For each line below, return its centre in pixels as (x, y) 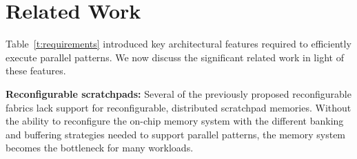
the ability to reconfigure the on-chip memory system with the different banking (175, 121)
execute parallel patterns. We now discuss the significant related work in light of (175, 57)
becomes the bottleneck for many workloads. (100, 148)
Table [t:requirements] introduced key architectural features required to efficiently (178, 44)
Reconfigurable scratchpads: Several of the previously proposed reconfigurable (178, 93)
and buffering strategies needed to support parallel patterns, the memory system (176, 134)
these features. (36, 71)
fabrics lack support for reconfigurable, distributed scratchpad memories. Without (178, 107)
